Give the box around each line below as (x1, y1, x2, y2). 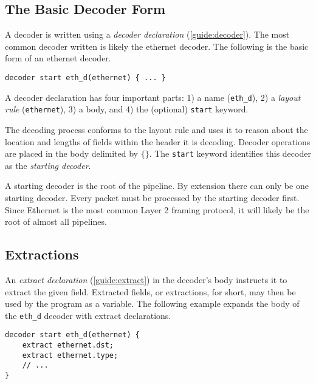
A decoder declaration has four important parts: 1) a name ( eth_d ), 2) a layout (5, 91, 301, 103)
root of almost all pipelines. (5, 215, 107, 228)
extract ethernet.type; (22, 351, 118, 360)
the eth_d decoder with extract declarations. (5, 309, 171, 321)
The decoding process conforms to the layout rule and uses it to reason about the (5, 123, 308, 135)
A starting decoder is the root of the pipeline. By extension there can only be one (5, 179, 309, 192)
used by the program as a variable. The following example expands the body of (5, 297, 300, 310)
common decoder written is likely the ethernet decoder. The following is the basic (5, 39, 309, 52)
